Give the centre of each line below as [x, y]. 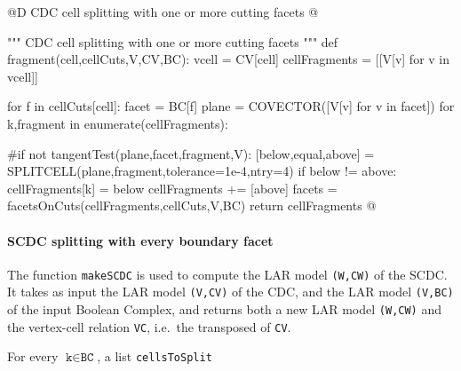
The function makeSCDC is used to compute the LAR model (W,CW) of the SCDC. [227, 274]
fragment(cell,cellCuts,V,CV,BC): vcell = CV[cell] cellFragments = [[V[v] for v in [229, 59]
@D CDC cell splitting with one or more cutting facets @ [163, 12]
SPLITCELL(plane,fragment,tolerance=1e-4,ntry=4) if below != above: [202, 171]
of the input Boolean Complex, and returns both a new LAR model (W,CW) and [224, 309]
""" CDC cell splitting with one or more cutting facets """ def [173, 41]
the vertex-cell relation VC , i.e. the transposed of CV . [149, 326]
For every [33, 356]
